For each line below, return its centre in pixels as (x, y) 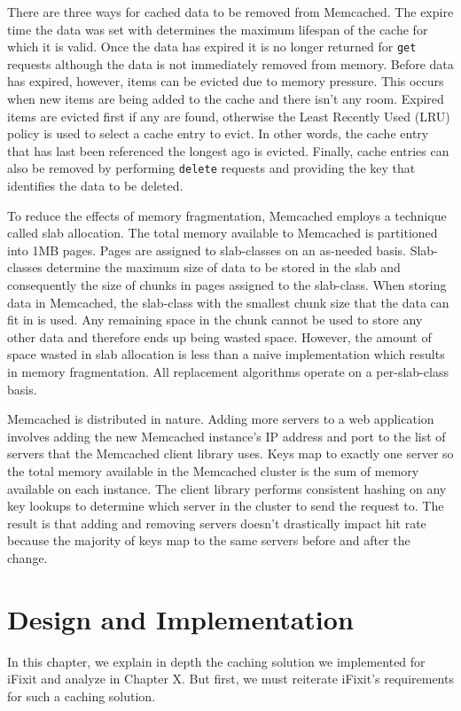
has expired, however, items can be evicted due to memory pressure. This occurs (226, 81)
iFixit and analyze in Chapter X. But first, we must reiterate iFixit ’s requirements (230, 679)
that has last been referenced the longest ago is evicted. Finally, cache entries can (228, 150)
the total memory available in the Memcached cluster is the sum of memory (213, 470)
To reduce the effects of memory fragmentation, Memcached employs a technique (227, 215)
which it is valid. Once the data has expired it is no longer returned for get (212, 47)
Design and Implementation (180, 618)
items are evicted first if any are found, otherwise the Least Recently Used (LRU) (229, 116)
